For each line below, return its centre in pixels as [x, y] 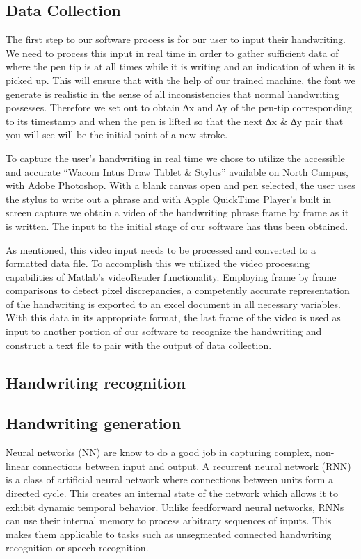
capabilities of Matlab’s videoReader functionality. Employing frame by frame [171, 276]
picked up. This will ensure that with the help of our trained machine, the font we [180, 80]
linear [18, 465]
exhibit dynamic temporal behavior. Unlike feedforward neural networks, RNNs [175, 507]
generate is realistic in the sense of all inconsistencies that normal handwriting [173, 94]
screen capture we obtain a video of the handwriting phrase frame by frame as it [177, 212]
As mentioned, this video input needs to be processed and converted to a [161, 249]
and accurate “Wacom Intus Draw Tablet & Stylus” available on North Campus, [177, 171]
